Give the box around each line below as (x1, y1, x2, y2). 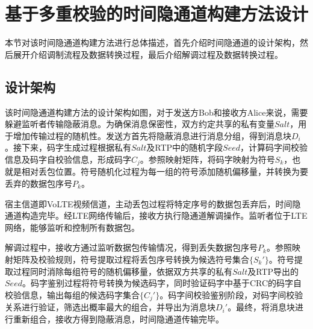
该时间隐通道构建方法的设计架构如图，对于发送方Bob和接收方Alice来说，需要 (5, 105, 308, 118)
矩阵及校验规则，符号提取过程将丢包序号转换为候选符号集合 (13, 252, 249, 265)
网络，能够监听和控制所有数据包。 (5, 221, 140, 233)
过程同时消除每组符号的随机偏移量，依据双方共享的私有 (13, 265, 232, 277)
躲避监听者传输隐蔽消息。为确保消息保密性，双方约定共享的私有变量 (5, 117, 274, 130)
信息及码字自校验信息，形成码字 (5, 152, 131, 165)
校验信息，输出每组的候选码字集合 (5, 288, 140, 301)
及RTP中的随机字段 (146, 141, 223, 154)
